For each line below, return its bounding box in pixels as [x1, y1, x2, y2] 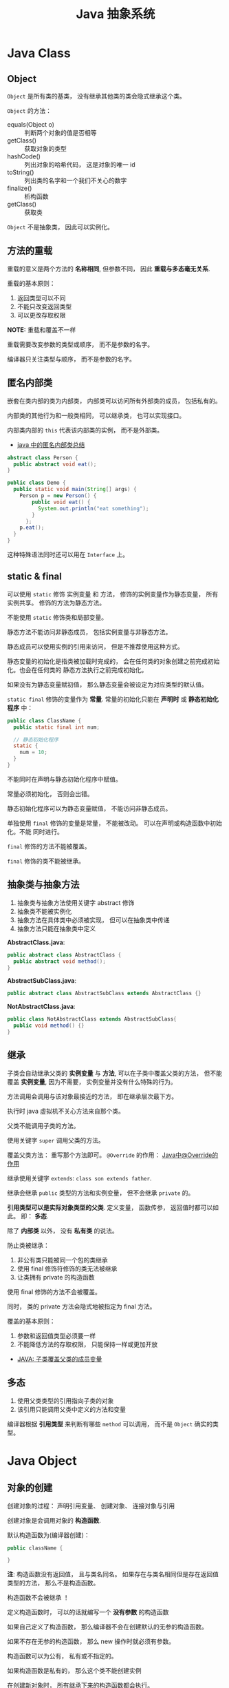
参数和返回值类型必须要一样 [17, 1331, 96, 1340]
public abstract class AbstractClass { [7, 951, 122, 958]
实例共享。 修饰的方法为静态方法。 [7, 598, 105, 607]
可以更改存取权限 [17, 311, 66, 319]
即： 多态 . [20, 1211, 49, 1220]
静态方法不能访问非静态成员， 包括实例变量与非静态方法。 [7, 627, 172, 636]
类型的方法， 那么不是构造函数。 [7, 1578, 100, 1587]
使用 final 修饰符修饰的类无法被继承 [17, 1264, 118, 1273]
